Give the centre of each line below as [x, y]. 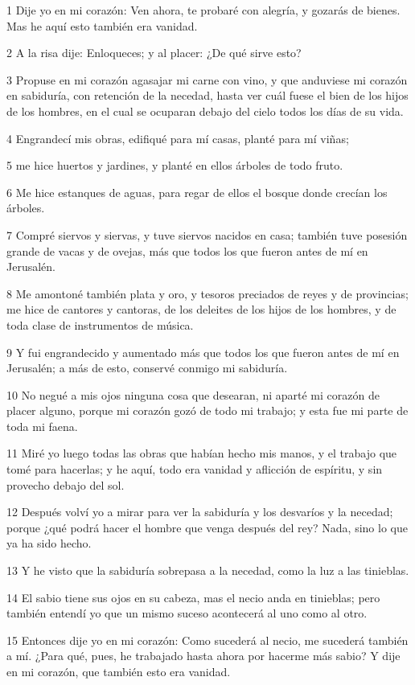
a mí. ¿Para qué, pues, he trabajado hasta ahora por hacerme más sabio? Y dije [203, 656]
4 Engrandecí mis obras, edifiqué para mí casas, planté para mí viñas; [178, 138]
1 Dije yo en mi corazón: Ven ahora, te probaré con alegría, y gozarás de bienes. [203, 10]
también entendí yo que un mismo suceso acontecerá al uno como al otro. [187, 613]
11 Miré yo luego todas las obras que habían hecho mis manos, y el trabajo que [202, 453]
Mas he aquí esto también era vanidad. [102, 25]
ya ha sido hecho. [49, 543]
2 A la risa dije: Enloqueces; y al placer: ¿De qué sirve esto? [154, 53]
